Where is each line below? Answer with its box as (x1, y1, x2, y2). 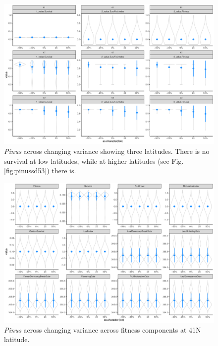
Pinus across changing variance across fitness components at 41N (4, 324, 201, 335)
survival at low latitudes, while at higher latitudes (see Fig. (4, 155, 184, 166)
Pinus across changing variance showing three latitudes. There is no (4, 145, 210, 156)
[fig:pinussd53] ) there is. (4, 165, 76, 176)
